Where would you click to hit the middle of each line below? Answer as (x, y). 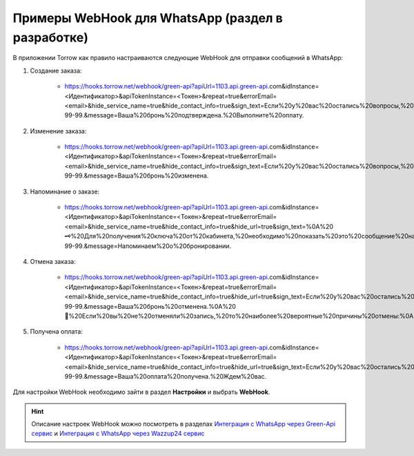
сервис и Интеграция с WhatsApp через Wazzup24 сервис (118, 434)
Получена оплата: (56, 332)
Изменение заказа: (58, 131)
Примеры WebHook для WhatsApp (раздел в (148, 18)
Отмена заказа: (53, 261)
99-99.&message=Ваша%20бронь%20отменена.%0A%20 (150, 306)
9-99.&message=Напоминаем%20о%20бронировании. (148, 246)
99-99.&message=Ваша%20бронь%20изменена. (137, 175)
